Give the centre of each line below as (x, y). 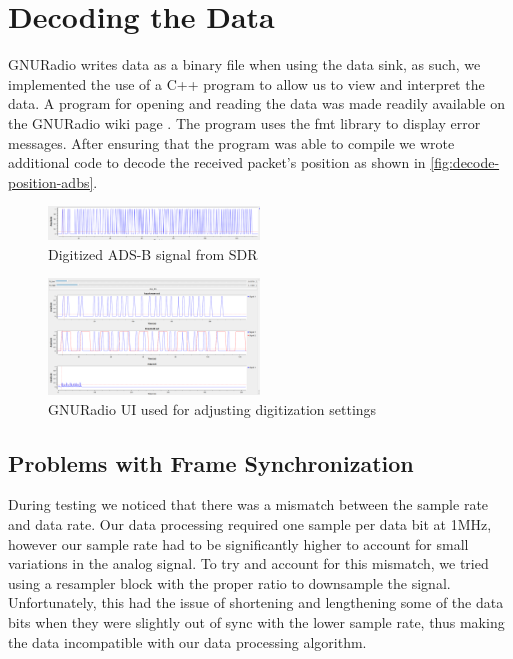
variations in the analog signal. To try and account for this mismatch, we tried (248, 563)
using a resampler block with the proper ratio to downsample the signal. (229, 582)
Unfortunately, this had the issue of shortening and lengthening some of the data (256, 602)
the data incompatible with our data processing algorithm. (187, 641)
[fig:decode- (465, 162)
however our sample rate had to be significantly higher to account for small (238, 543)
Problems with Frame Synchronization (211, 462)
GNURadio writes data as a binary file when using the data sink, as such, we (244, 64)
